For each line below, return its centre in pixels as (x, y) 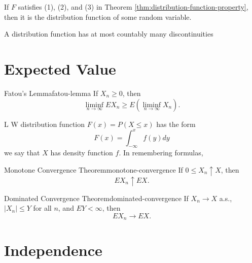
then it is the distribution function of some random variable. (98, 17)
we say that (22, 153)
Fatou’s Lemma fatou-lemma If (51, 93)
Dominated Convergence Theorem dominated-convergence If (96, 198)
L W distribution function (45, 124)
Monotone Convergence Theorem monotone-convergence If (94, 169)
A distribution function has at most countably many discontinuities (109, 34)
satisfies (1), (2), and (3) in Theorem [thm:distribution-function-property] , (133, 7)
